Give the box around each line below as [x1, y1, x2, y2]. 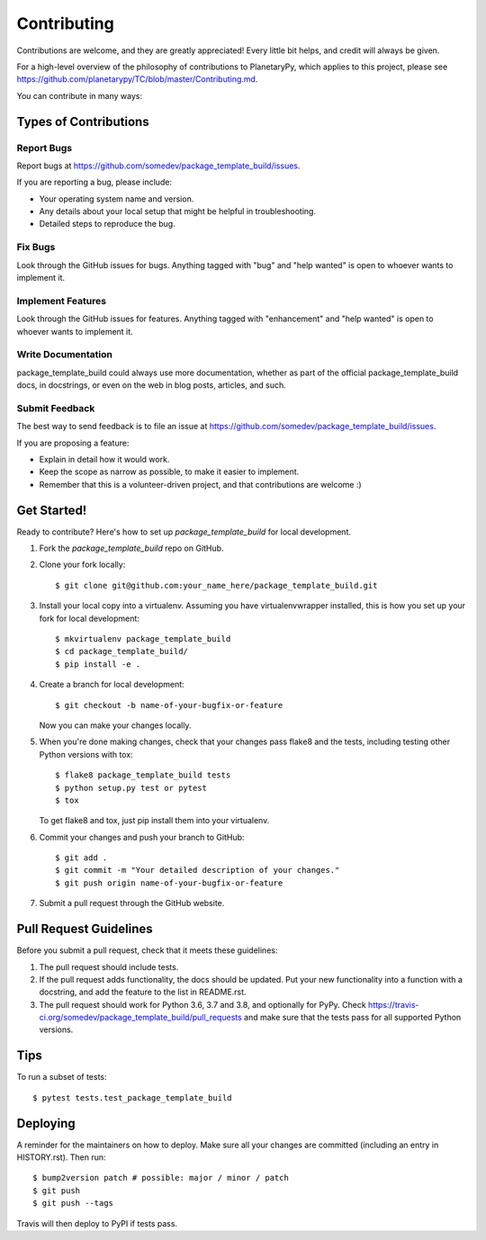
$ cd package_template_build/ [55, 646, 189, 657]
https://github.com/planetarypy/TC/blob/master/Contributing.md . [16, 74, 258, 85]
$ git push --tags [32, 1198, 114, 1209]
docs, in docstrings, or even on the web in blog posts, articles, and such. [16, 380, 287, 391]
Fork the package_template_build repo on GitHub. [39, 543, 224, 553]
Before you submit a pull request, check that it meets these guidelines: [16, 945, 278, 956]
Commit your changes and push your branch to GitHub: [39, 831, 245, 842]
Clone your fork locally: [39, 559, 126, 571]
